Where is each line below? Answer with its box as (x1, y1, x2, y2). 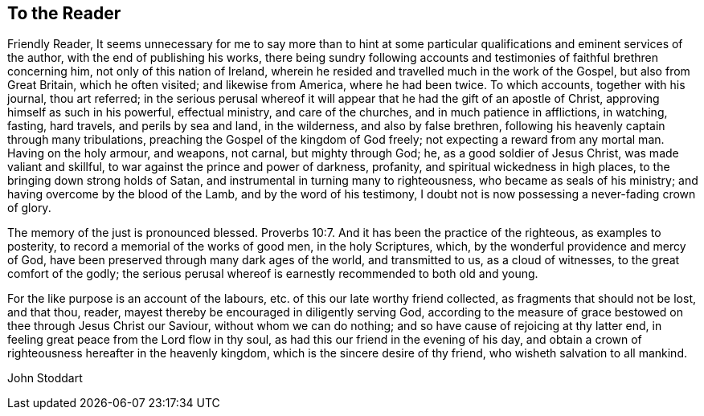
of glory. (7, 201, 51, 215)
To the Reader (7, 3, 121, 23)
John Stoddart (7, 371, 83, 385)
